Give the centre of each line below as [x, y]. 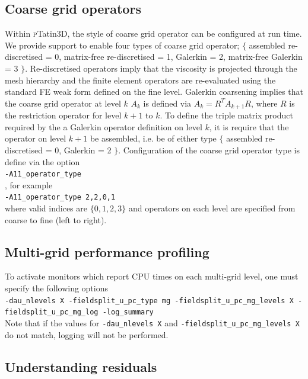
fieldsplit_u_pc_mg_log [52, 312]
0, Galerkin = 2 [83, 150]
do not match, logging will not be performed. [87, 334]
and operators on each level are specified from [212, 208]
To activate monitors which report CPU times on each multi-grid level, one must [152, 276]
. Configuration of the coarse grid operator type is [209, 150]
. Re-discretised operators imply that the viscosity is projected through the [161, 68]
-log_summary [128, 312]
